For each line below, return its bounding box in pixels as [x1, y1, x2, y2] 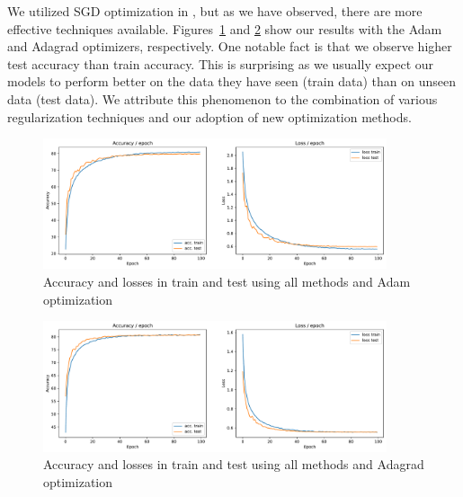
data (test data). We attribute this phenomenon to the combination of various [7, 89, 438, 108]
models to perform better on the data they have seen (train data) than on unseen [7, 72, 456, 91]
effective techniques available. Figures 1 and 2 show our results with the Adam [7, 19, 442, 38]
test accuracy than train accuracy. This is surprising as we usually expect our [7, 54, 434, 73]
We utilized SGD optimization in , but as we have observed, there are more [7, 2, 423, 20]
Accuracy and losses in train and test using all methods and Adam [43, 272, 411, 291]
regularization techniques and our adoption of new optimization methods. [7, 107, 412, 126]
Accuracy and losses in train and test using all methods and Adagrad [43, 455, 424, 474]
